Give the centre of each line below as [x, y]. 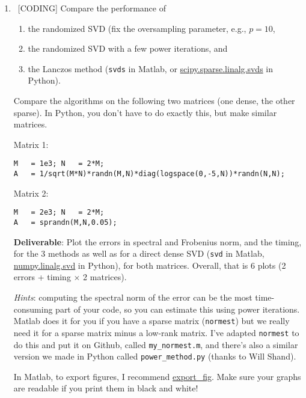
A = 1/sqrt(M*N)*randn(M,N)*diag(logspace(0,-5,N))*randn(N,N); [149, 174]
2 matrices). [105, 277]
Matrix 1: [31, 144]
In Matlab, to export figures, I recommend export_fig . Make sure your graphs [157, 376]
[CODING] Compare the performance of [92, 8]
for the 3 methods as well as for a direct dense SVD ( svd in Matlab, [139, 253]
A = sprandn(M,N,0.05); [65, 222]
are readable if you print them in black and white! [106, 388]
